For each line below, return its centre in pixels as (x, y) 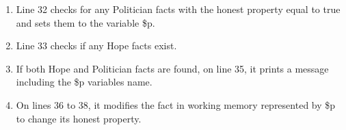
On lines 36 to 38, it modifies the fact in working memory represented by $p (176, 104)
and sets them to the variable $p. (85, 22)
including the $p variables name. (84, 82)
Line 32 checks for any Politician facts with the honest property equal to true (178, 9)
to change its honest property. (79, 118)
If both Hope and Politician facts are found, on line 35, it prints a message (172, 68)
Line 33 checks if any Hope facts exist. (96, 45)
